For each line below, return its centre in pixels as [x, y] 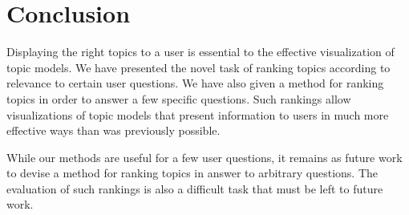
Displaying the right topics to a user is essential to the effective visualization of [200, 52]
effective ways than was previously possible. [113, 130]
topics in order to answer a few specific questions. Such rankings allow [179, 98]
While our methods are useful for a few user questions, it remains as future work [204, 157]
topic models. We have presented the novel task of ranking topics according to [198, 67]
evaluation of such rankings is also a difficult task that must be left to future [195, 188]
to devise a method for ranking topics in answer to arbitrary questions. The [192, 173]
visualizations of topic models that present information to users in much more [198, 114]
